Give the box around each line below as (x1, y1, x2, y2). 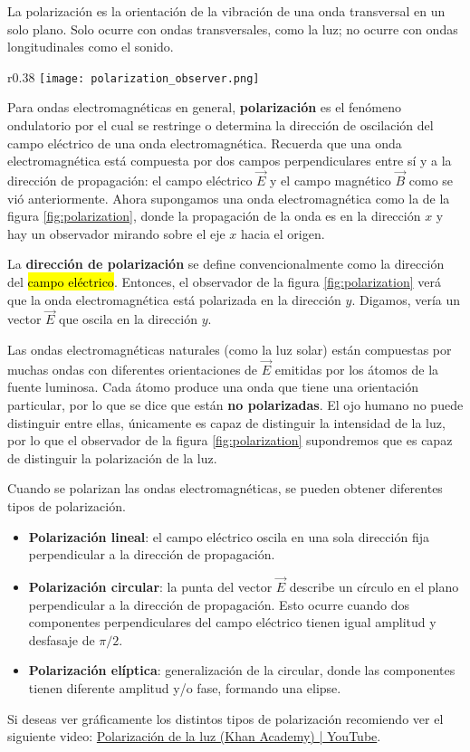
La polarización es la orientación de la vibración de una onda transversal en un (7, 2, 446, 20)
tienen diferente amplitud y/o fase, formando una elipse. (28, 678, 341, 697)
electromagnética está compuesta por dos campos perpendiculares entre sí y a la (7, 151, 452, 170)
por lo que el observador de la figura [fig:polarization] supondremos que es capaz (7, 431, 453, 450)
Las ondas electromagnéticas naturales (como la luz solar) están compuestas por (7, 340, 452, 358)
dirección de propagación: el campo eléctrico (7, 171, 253, 190)
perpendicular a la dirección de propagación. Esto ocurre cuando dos (28, 595, 410, 614)
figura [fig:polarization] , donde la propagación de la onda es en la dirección (7, 206, 421, 225)
